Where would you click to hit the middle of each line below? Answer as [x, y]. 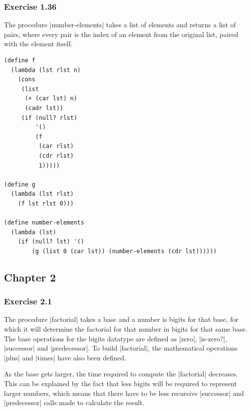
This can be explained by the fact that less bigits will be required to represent [121, 383]
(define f [20, 60]
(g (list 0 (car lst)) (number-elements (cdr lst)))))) [124, 251]
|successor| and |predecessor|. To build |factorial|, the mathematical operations [121, 348]
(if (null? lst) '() [51, 242]
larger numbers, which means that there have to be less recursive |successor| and [124, 393]
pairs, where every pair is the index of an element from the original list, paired [121, 34]
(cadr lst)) [44, 108]
